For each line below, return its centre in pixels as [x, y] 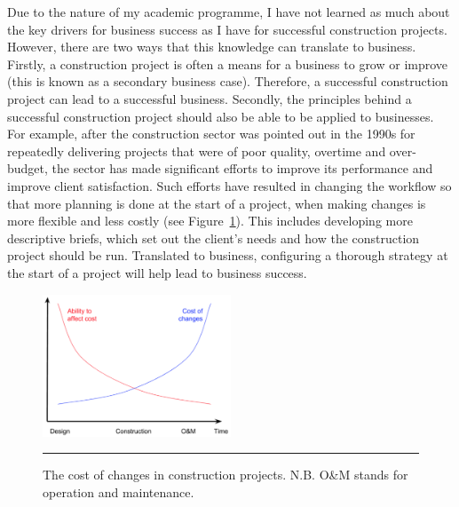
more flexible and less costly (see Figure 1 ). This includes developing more [210, 221]
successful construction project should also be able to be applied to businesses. [221, 116]
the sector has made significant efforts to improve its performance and [242, 168]
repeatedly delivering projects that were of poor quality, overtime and [197, 151]
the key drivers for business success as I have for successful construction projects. [227, 29]
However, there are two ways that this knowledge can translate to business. [212, 47]
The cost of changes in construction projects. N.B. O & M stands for [226, 475]
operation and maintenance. [119, 492]
